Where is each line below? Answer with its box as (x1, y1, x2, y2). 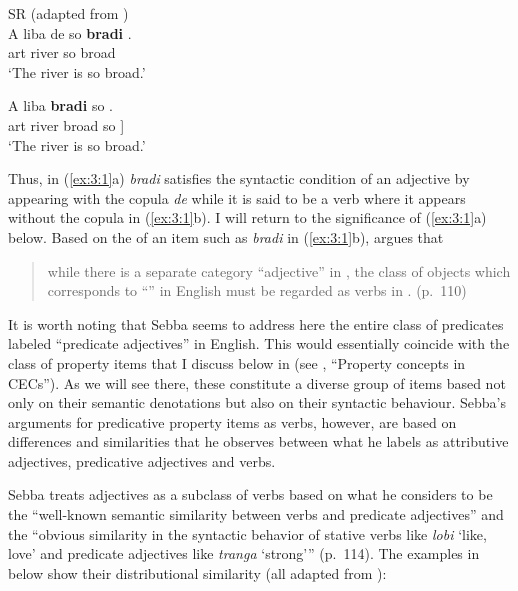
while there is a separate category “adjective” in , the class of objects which (47, 260, 511, 281)
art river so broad (8, 42, 116, 63)
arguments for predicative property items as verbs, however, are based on (8, 411, 457, 432)
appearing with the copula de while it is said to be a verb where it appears (8, 187, 466, 208)
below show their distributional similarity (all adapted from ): (8, 562, 387, 583)
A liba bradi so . (8, 95, 113, 116)
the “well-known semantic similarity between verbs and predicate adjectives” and (8, 504, 504, 525)
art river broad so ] (8, 114, 125, 135)
